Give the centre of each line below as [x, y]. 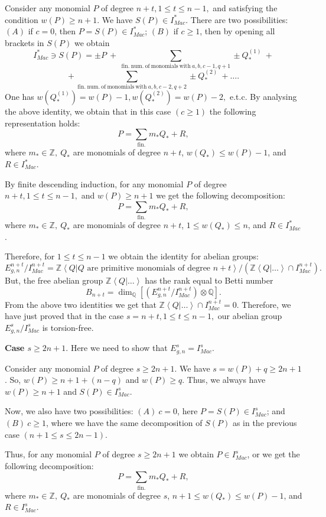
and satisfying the [245, 8]
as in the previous [265, 422]
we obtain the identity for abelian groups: [183, 256]
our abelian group [250, 316]
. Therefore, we [264, 304]
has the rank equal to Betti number [209, 280]
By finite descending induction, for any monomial [94, 183]
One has [19, 96]
